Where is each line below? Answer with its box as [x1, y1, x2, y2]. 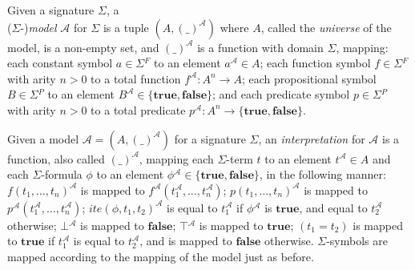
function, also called [7, 150, 105, 167]
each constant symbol [7, 54, 113, 71]
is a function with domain [197, 38, 324, 55]
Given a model [7, 130, 79, 147]
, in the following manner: [259, 166, 386, 183]
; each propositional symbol [241, 70, 377, 87]
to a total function [91, 70, 181, 87]
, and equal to [299, 199, 368, 216]
